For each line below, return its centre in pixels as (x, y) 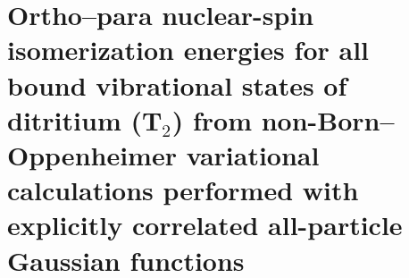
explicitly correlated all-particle (205, 225)
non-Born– (328, 119)
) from (212, 119)
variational (253, 154)
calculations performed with (183, 190)
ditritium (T (85, 119)
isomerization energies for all (188, 50)
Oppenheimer (92, 154)
